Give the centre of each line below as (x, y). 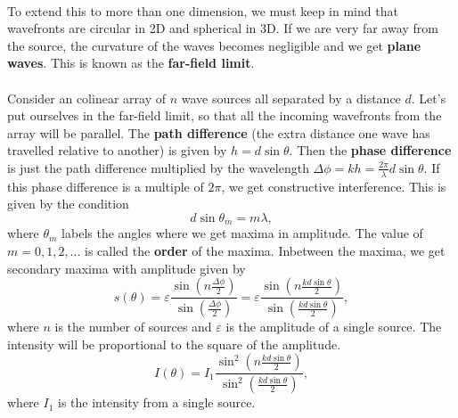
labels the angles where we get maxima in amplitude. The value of (242, 233)
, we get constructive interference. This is (334, 186)
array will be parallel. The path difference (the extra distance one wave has (219, 132)
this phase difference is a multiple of (106, 186)
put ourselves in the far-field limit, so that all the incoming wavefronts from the (225, 115)
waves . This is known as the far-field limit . (131, 63)
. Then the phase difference (370, 150)
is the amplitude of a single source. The (334, 327)
